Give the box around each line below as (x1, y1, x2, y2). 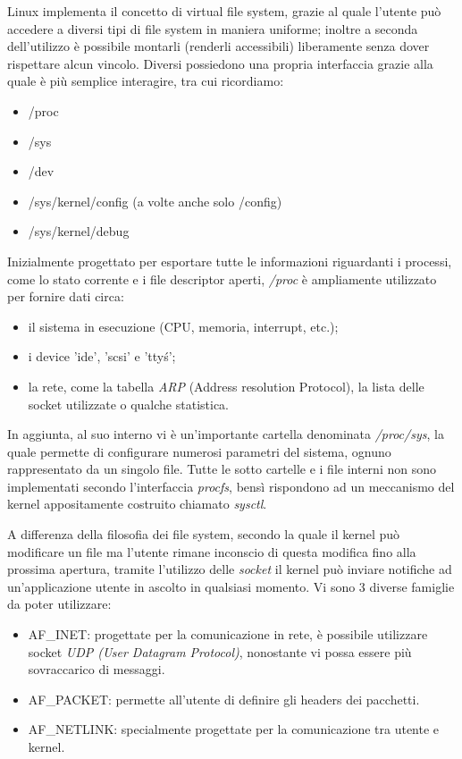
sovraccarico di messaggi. (28, 660, 165, 679)
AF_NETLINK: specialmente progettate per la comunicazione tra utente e (28, 720, 440, 738)
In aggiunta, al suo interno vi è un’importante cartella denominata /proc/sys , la (7, 425, 444, 443)
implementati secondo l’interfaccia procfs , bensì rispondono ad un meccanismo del (7, 476, 455, 495)
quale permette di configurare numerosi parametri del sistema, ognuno (7, 442, 391, 460)
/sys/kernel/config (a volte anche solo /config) (28, 191, 282, 210)
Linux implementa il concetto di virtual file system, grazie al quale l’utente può (7, 2, 441, 20)
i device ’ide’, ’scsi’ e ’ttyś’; (28, 347, 176, 366)
